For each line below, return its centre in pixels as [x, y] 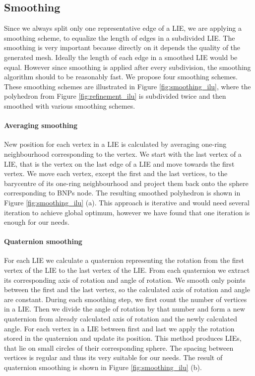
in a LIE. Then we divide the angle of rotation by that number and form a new [125, 309]
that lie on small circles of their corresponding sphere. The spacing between [119, 347]
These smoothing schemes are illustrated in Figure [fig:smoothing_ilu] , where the [127, 86]
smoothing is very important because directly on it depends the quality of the [122, 47]
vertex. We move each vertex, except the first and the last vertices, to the [116, 173]
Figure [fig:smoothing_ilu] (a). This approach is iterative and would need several [127, 202]
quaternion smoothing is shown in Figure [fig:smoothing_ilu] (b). [103, 367]
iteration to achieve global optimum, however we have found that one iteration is [127, 212]
